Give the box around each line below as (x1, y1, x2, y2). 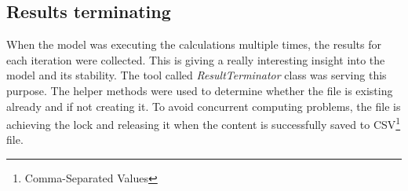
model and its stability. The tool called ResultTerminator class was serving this (6, 67, 387, 83)
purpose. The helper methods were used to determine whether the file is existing (6, 82, 393, 98)
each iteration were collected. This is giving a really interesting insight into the (6, 51, 385, 68)
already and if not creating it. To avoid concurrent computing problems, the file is (6, 97, 401, 114)
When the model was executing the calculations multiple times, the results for (6, 36, 381, 53)
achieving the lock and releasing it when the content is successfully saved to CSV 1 (6, 114, 401, 132)
